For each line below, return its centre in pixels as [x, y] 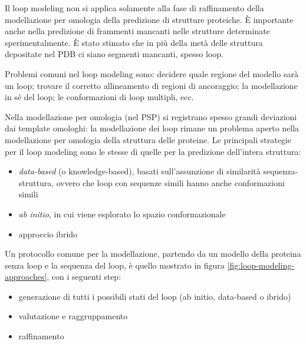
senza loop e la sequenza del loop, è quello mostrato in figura [115, 265]
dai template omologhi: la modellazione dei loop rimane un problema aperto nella [152, 128]
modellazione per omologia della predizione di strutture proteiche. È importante [149, 19]
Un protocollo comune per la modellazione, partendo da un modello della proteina [153, 254]
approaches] [26, 277]
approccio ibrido [48, 234]
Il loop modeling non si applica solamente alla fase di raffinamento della [134, 8]
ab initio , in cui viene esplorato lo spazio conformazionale [122, 214]
